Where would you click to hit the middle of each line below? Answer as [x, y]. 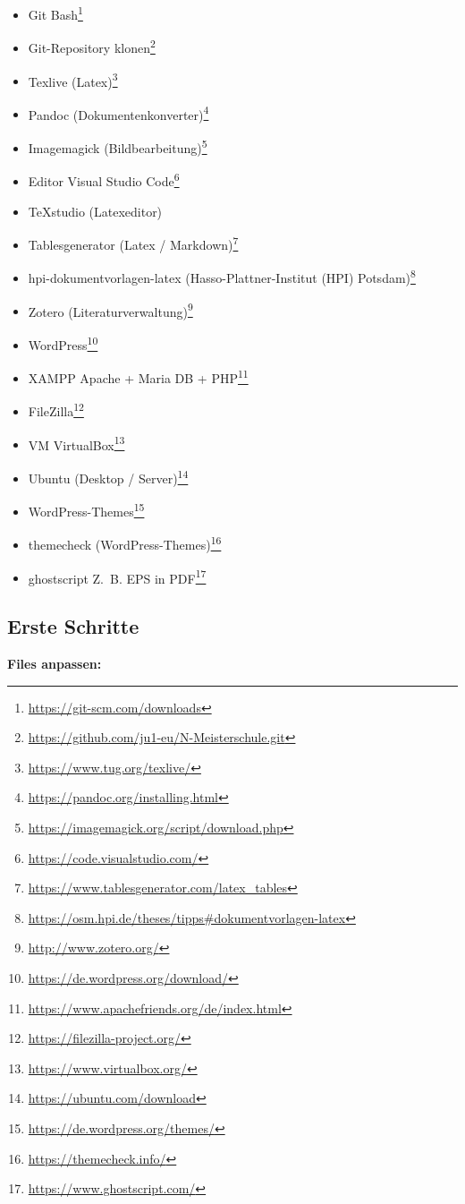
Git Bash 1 [55, 13]
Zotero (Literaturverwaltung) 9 [110, 310]
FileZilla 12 [56, 410]
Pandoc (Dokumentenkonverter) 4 [118, 113]
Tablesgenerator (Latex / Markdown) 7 [133, 243]
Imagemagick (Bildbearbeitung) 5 [118, 146]
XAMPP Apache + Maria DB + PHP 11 [138, 376]
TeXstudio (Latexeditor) [95, 211]
